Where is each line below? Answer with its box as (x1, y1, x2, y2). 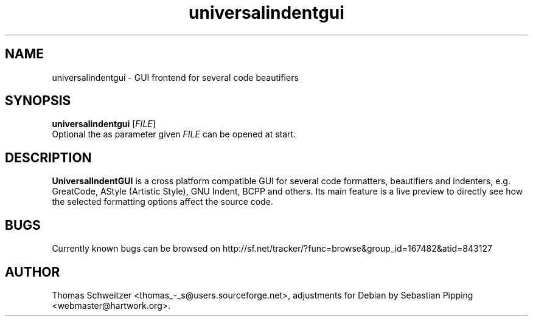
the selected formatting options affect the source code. (52, 196, 273, 207)
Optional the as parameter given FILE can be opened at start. (52, 129, 296, 140)
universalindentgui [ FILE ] (52, 119, 156, 129)
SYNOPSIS (5, 93, 71, 109)
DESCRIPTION (5, 150, 92, 165)
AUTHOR (5, 264, 60, 280)
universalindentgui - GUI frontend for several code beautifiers (52, 72, 299, 83)
